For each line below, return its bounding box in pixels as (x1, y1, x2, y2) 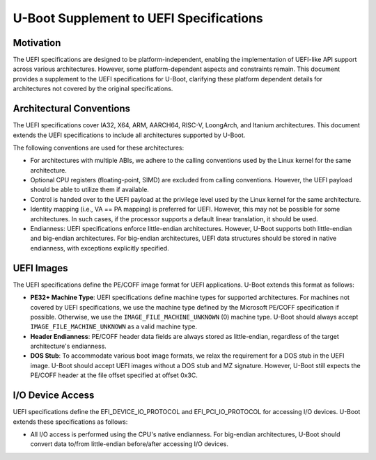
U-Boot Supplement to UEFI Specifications (13, 10, 264, 26)
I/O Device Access (13, 390, 95, 402)
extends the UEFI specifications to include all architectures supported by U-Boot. (13, 131, 246, 139)
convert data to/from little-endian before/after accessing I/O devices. (30, 440, 229, 448)
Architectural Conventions (13, 103, 131, 115)
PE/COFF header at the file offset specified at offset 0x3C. (30, 371, 198, 379)
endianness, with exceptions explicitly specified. (30, 244, 170, 252)
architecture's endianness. (30, 342, 107, 351)
